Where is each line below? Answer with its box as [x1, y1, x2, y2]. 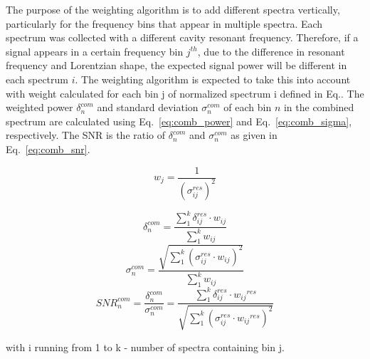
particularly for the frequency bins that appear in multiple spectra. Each [6, 16, 323, 31]
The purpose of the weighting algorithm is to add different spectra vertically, [6, 2, 340, 16]
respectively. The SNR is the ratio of [6, 128, 166, 142]
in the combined [283, 100, 354, 115]
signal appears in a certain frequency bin [6, 43, 184, 58]
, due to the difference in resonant [197, 43, 345, 58]
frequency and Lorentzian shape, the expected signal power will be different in [6, 58, 347, 73]
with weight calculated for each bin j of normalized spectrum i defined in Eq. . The [6, 85, 364, 100]
